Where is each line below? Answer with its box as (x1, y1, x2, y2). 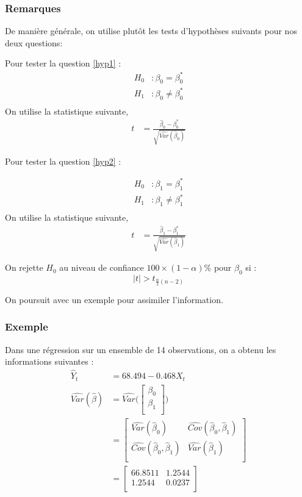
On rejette (5, 261, 43, 274)
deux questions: (5, 36, 63, 49)
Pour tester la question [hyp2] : (5, 154, 121, 167)
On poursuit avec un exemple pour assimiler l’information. (5, 293, 223, 306)
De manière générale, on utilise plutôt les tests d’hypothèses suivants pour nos (5, 24, 297, 37)
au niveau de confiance (59, 261, 144, 274)
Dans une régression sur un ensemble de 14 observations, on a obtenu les (5, 343, 276, 356)
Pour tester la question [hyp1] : (5, 57, 121, 70)
